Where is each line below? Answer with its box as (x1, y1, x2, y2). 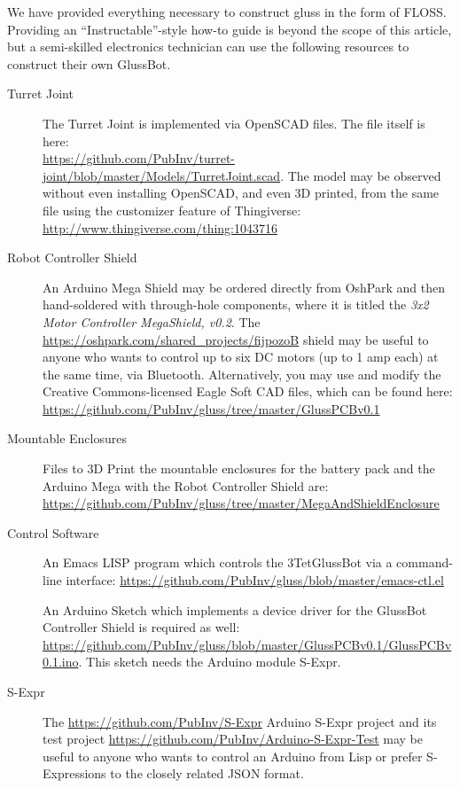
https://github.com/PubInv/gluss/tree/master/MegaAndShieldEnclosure (43, 494, 440, 512)
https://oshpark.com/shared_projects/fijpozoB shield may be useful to (43, 330, 429, 348)
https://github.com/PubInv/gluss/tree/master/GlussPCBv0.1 (43, 399, 380, 417)
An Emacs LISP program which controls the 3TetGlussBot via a (43, 553, 393, 572)
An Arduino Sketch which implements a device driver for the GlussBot (43, 600, 427, 619)
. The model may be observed (280, 166, 441, 184)
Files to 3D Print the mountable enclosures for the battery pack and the (43, 459, 435, 478)
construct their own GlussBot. (7, 54, 171, 73)
